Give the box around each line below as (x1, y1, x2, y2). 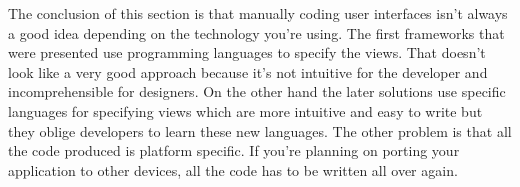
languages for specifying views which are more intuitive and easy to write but (8, 100, 483, 121)
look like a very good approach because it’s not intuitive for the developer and (8, 61, 488, 82)
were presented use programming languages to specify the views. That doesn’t (8, 42, 486, 63)
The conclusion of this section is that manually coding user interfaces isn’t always (8, 3, 508, 23)
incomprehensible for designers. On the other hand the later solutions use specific (8, 81, 506, 102)
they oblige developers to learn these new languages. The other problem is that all (8, 120, 512, 141)
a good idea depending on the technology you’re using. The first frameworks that (8, 22, 505, 43)
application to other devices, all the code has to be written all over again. (8, 159, 458, 180)
